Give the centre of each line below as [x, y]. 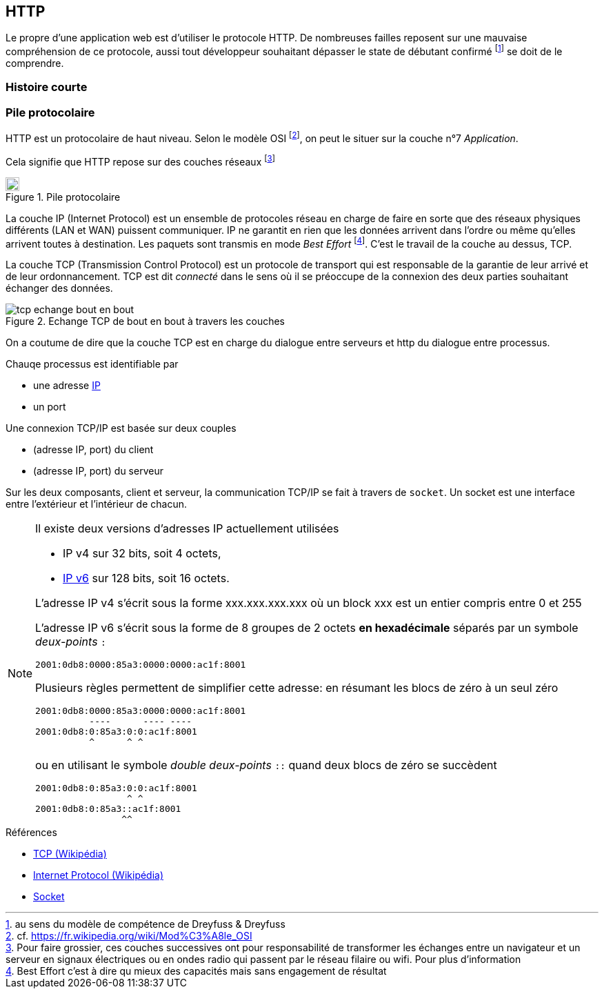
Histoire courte [47, 87]
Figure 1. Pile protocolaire [63, 197]
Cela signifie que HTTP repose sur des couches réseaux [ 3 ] [140, 160]
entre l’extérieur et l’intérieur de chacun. [96, 504]
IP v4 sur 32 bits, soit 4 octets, [142, 554]
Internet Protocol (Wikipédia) [99, 875]
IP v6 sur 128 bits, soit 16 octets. [146, 578]
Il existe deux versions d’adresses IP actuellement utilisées [187, 529]
